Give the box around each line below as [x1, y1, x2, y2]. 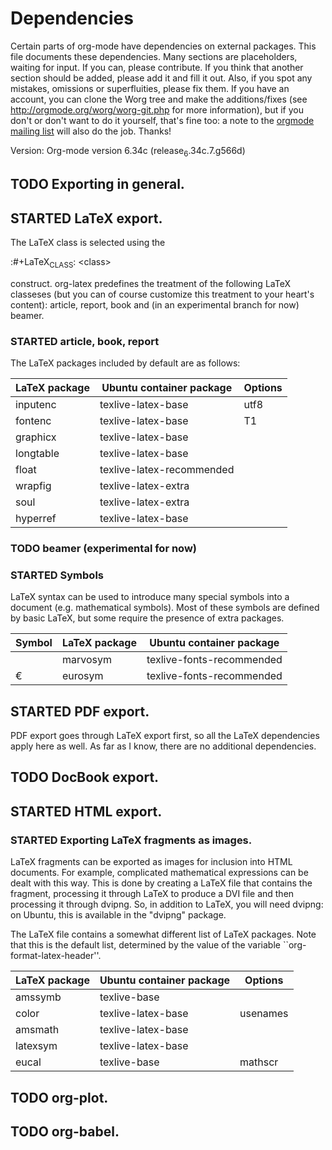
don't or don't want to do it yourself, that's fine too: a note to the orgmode [10, 114, 315, 126]
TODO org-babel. [10, 1123, 120, 1140]
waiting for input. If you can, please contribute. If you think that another [10, 61, 304, 73]
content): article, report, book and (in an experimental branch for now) [10, 298, 300, 311]
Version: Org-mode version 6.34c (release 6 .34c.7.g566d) [10, 144, 246, 159]
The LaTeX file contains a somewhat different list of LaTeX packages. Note [10, 928, 317, 941]
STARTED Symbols [10, 568, 104, 582]
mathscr [239, 1055, 279, 1069]
